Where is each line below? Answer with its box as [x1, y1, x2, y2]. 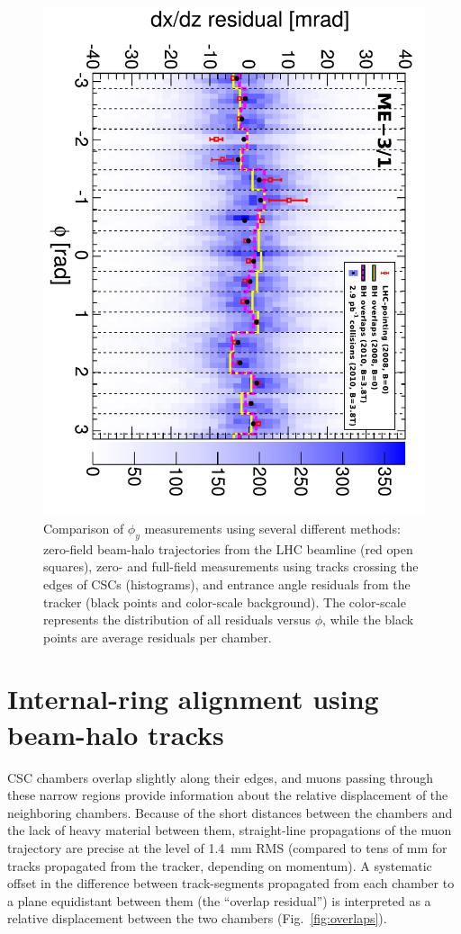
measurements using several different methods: [144, 518, 401, 537]
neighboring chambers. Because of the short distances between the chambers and [7, 803, 453, 822]
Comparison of [43, 518, 124, 537]
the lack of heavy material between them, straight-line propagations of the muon [7, 821, 452, 840]
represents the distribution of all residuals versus [43, 610, 312, 629]
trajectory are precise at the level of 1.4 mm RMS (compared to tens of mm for [7, 838, 447, 857]
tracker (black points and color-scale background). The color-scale [43, 592, 406, 611]
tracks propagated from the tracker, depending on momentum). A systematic [7, 856, 432, 875]
